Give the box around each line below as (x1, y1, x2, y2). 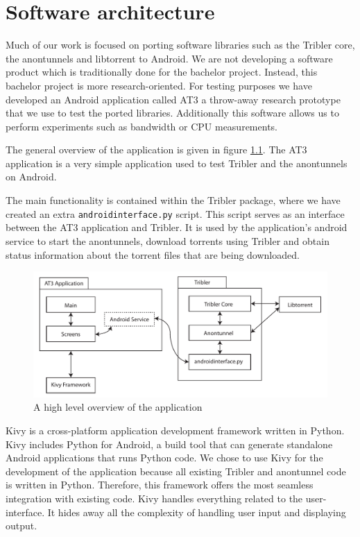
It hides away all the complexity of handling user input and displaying (47, 504, 346, 519)
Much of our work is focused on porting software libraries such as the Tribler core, (6, 37, 355, 52)
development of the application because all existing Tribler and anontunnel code (6, 463, 346, 478)
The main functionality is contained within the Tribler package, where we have (6, 193, 341, 207)
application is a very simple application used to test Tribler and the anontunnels (6, 155, 348, 170)
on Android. (6, 169, 57, 184)
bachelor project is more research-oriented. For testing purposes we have (6, 78, 312, 92)
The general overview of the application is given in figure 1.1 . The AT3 (6, 142, 307, 157)
